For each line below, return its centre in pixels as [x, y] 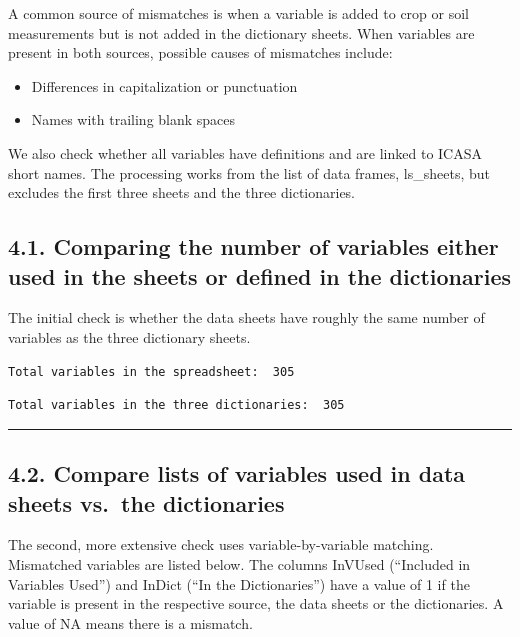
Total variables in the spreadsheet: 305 [151, 371]
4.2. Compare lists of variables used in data [237, 473]
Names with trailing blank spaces [133, 119]
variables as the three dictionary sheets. [129, 336]
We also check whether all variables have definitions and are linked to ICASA [245, 152]
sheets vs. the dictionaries [146, 502]
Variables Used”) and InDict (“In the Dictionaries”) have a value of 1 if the [239, 583]
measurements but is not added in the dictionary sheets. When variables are [241, 32]
